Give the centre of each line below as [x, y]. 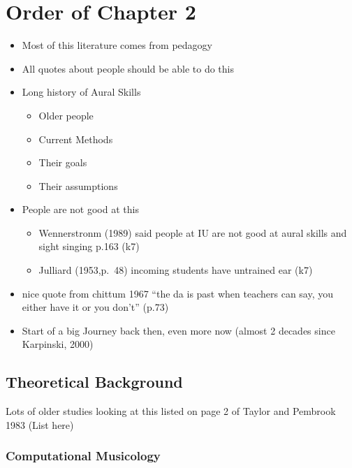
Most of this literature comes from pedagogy [117, 45]
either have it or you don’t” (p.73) [95, 307]
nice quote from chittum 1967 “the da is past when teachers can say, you [178, 293]
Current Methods [76, 139]
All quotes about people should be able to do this [128, 68]
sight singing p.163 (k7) [89, 246]
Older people [66, 115]
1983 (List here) [40, 424]
